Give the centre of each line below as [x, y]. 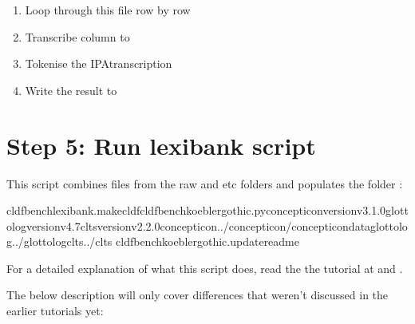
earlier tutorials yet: [55, 311]
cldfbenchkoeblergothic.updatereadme [207, 241]
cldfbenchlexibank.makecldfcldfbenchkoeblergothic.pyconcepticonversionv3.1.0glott [207, 210]
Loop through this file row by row [108, 10]
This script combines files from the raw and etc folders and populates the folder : [205, 183]
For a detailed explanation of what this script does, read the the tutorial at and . [205, 268]
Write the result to [71, 90]
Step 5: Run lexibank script [161, 145]
